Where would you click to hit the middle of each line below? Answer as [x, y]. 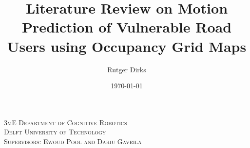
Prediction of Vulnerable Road [127, 27]
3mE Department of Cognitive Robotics [66, 122]
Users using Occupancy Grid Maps [127, 46]
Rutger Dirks [127, 69]
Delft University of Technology [55, 132]
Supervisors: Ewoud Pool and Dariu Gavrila [73, 141]
